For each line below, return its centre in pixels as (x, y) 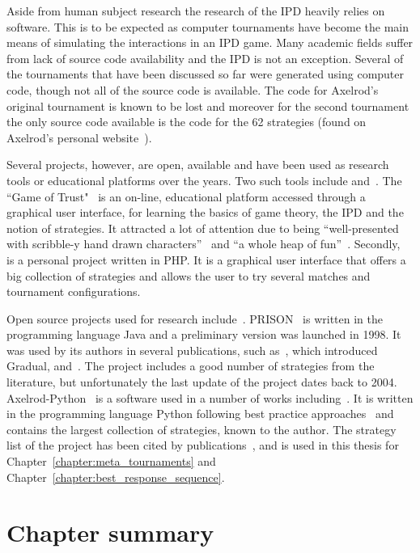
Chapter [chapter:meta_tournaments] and (111, 461)
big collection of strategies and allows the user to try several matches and (189, 275)
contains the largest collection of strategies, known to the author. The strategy (202, 429)
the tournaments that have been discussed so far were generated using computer (206, 74)
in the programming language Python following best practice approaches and (200, 414)
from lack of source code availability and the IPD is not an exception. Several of (205, 58)
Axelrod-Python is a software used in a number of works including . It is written (210, 397)
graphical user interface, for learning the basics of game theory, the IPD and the (205, 212)
